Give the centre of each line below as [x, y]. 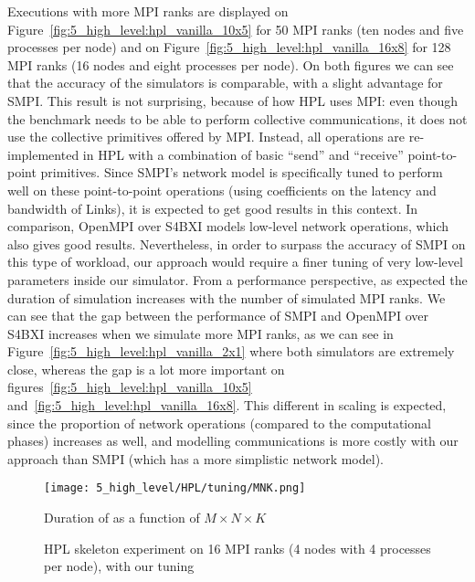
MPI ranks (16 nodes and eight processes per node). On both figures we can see [231, 64]
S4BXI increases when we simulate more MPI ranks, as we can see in [201, 333]
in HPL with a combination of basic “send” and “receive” [243, 154]
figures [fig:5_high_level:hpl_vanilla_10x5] [130, 387]
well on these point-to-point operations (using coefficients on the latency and [222, 190]
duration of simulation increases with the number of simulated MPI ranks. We [227, 297]
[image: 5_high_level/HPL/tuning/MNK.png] [175, 488]
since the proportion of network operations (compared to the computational [219, 423]
